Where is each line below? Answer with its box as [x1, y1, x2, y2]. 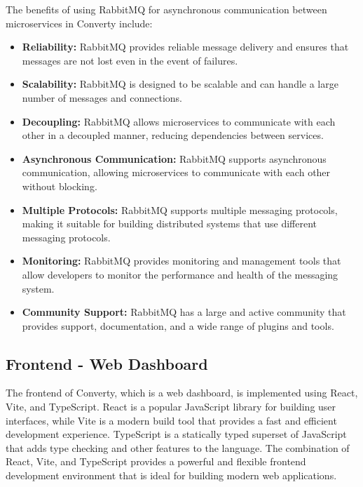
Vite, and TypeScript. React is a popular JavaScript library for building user [6, 399, 336, 414]
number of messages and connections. [22, 90, 183, 105]
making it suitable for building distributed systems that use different [22, 216, 317, 231]
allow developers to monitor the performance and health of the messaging [22, 267, 338, 281]
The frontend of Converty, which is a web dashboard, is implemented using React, [6, 385, 358, 400]
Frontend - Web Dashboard [6, 352, 208, 374]
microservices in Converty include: [6, 15, 153, 30]
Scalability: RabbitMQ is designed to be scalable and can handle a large [22, 76, 338, 91]
